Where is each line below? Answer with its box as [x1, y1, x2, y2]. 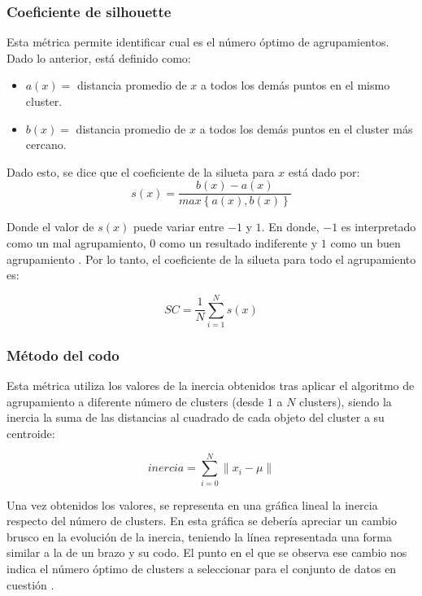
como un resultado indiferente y [159, 234, 318, 252]
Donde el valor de [7, 218, 94, 235]
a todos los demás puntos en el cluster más [199, 120, 413, 137]
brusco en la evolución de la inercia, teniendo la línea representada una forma [7, 528, 393, 545]
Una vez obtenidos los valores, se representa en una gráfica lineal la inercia [7, 496, 378, 513]
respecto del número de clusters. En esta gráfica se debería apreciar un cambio [7, 512, 397, 529]
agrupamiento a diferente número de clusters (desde [7, 392, 264, 410]
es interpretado [341, 218, 416, 235]
